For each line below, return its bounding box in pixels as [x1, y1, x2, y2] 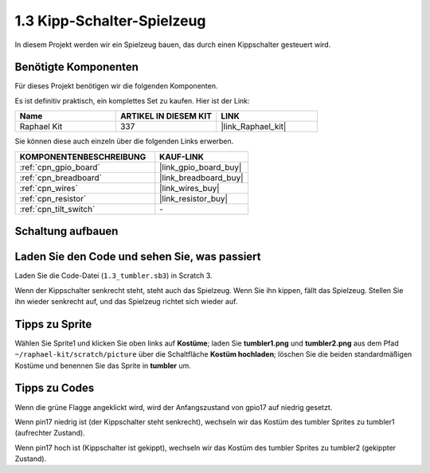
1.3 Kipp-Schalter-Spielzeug [14, 12, 206, 29]
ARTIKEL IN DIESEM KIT [119, 111, 213, 122]
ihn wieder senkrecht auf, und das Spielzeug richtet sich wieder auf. [14, 296, 238, 306]
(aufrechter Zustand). [14, 428, 85, 438]
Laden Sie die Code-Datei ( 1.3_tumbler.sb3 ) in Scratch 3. [14, 271, 213, 280]
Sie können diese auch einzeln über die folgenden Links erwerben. [14, 136, 234, 147]
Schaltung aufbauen [14, 225, 119, 238]
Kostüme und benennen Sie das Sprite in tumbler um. [14, 361, 191, 370]
